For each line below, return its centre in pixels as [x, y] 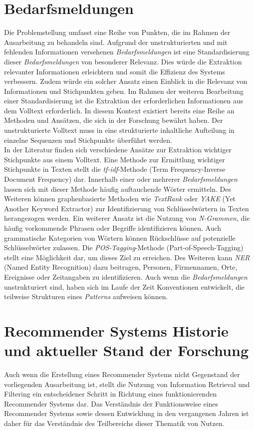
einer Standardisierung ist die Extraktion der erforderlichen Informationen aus [124, 101]
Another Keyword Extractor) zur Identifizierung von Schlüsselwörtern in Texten [127, 208]
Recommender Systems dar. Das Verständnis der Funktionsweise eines [111, 403]
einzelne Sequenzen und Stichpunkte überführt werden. [88, 140]
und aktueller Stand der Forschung [127, 350]
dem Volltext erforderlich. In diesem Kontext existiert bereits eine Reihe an [119, 110]
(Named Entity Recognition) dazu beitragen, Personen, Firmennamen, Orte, [121, 267]
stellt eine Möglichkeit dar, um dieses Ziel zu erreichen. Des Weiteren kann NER [127, 257]
